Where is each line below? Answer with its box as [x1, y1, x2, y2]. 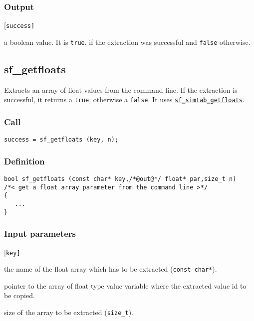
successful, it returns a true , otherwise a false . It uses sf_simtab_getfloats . [4, 94, 245, 105]
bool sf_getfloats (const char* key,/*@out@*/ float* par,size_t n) [4, 175, 237, 183]
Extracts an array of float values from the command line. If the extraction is [4, 84, 238, 95]
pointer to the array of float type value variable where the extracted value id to [4, 280, 247, 291]
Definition [4, 155, 45, 167]
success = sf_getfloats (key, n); [4, 136, 119, 144]
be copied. [4, 290, 35, 301]
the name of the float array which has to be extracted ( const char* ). [4, 264, 217, 274]
